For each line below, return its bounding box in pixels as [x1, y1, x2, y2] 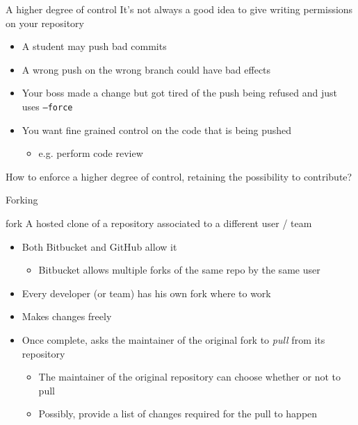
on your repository [6, 15, 84, 30]
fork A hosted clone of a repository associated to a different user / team [6, 216, 312, 230]
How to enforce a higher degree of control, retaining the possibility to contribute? [6, 169, 352, 183]
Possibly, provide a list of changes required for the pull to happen [38, 406, 318, 421]
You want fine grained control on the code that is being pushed [22, 122, 291, 137]
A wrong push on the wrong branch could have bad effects [22, 62, 271, 76]
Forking [6, 192, 38, 207]
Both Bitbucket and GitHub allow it [22, 239, 177, 253]
